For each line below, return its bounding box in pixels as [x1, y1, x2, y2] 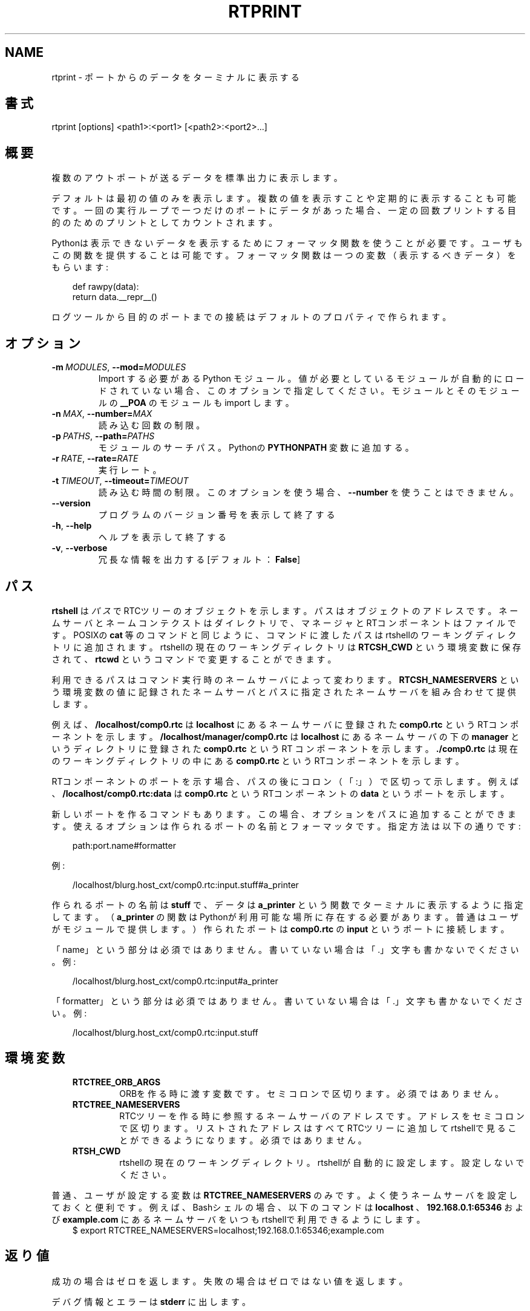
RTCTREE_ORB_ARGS [72, 1076, 161, 1087]
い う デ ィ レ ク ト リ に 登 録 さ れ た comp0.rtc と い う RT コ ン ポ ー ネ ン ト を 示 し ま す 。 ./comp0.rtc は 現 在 [51, 743, 519, 754]
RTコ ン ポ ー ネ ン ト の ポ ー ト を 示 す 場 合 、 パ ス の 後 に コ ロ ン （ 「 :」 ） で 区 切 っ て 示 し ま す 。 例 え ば [51, 776, 519, 786]
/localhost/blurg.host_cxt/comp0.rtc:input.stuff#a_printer [72, 879, 299, 890]
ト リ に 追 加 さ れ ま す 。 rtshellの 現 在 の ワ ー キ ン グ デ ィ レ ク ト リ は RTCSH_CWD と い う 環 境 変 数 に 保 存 [51, 641, 522, 652]
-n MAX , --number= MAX [51, 408, 152, 419]
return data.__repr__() [72, 292, 157, 302]
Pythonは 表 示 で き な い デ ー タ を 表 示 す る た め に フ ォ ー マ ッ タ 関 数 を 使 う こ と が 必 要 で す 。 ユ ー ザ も [51, 238, 523, 249]
